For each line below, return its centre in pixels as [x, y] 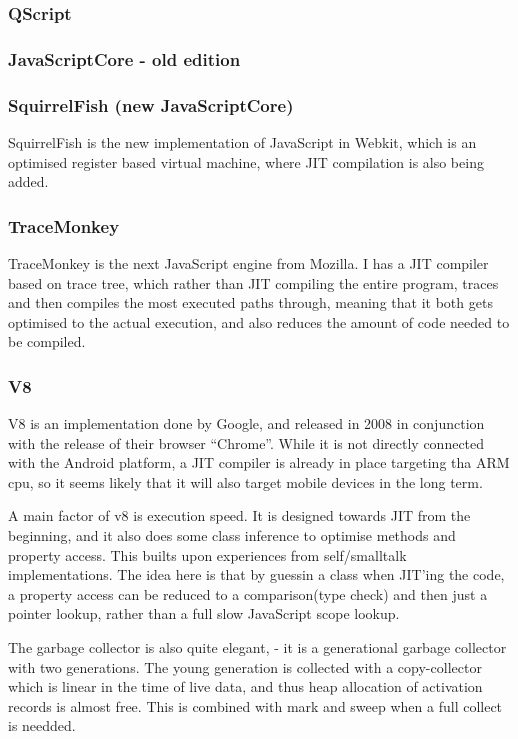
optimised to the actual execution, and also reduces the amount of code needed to [259, 321]
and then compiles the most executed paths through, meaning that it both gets [250, 302]
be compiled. [47, 341]
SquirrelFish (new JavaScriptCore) [151, 104]
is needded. [42, 725]
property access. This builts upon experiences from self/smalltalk [207, 554]
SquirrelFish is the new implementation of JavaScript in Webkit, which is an [242, 141]
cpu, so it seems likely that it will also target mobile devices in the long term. [245, 481]
